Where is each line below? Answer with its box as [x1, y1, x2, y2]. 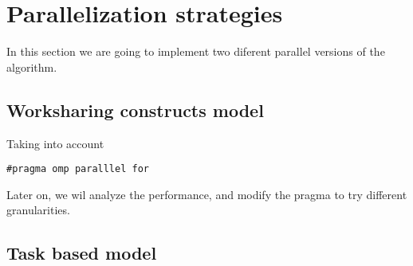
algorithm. [6, 58, 57, 75]
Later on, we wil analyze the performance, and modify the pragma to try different [6, 186, 407, 202]
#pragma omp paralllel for [6, 163, 149, 175]
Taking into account [6, 135, 104, 151]
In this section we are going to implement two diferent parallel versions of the [6, 43, 385, 60]
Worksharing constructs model [6, 97, 264, 122]
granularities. [6, 201, 70, 218]
